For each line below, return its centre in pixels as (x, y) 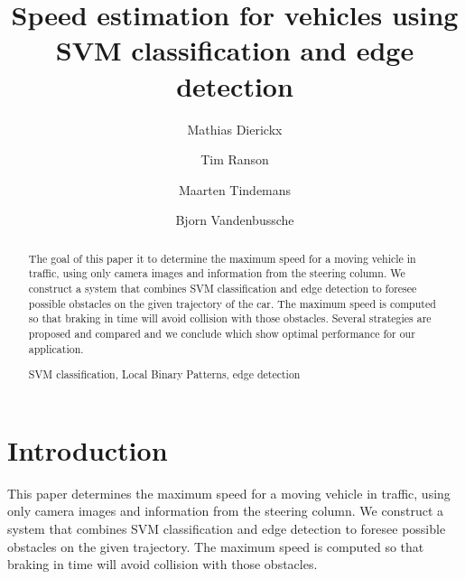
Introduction (88, 449)
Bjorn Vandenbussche (235, 220)
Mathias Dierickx (235, 129)
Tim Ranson (235, 159)
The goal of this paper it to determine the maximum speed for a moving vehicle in (222, 258)
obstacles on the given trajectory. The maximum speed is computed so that (216, 546)
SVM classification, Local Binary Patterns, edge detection (164, 374)
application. (56, 348)
